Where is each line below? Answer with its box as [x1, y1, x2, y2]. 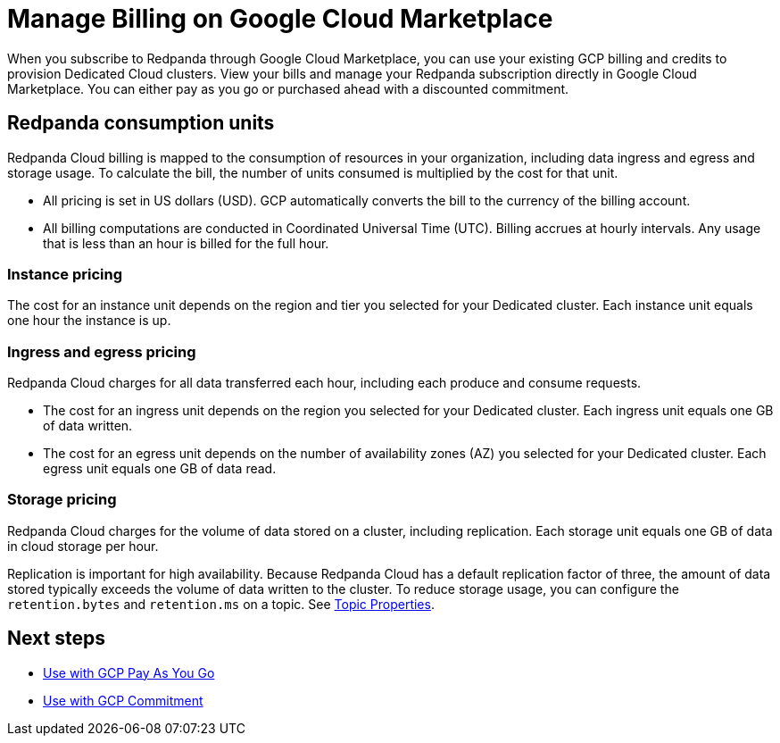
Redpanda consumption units [7, 112, 275, 135]
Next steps [7, 627, 105, 650]
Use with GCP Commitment [43, 692, 203, 708]
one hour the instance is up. [7, 313, 171, 329]
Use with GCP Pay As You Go [43, 664, 215, 680]
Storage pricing [7, 490, 117, 509]
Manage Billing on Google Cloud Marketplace [7, 4, 553, 34]
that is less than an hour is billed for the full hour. [43, 235, 329, 251]
